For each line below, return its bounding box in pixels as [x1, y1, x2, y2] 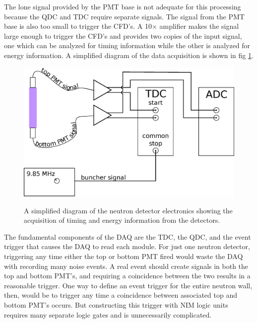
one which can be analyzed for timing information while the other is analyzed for [4, 40, 251, 51]
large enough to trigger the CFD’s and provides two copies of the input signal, [4, 30, 242, 41]
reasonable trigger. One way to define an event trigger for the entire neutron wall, [4, 280, 253, 290]
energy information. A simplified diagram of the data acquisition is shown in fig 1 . [4, 50, 254, 60]
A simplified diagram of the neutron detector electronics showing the [24, 205, 233, 215]
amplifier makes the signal [159, 21, 239, 31]
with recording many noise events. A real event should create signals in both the [4, 260, 249, 271]
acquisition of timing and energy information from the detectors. [24, 215, 220, 225]
